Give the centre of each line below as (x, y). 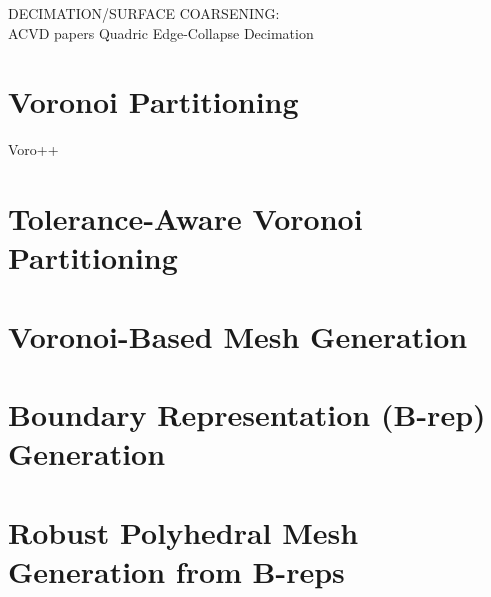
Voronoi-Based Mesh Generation (238, 335)
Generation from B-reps (176, 570)
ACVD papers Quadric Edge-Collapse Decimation (161, 32)
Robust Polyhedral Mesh (183, 531)
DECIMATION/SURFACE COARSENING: (144, 13)
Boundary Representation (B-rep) (247, 414)
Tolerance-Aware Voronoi (185, 218)
